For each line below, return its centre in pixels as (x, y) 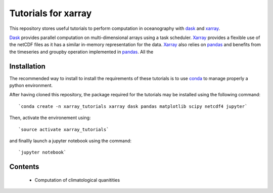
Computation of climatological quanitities (77, 180)
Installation (27, 66)
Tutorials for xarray (51, 13)
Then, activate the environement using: (50, 118)
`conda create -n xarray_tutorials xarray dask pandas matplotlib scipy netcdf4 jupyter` (133, 106)
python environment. (31, 86)
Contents (24, 167)
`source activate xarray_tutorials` (64, 129)
